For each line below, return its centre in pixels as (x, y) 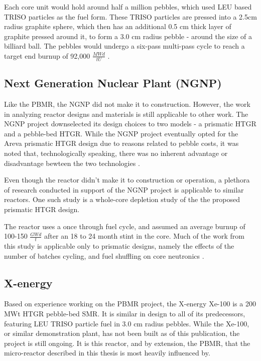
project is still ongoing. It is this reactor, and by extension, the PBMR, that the (127, 343)
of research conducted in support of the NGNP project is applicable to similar (124, 189)
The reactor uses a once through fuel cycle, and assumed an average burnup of (125, 226)
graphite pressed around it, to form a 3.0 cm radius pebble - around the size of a (128, 36)
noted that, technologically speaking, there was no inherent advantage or (116, 153)
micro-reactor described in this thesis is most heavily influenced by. (107, 353)
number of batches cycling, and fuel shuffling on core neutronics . (104, 255)
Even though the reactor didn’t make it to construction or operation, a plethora (127, 180)
